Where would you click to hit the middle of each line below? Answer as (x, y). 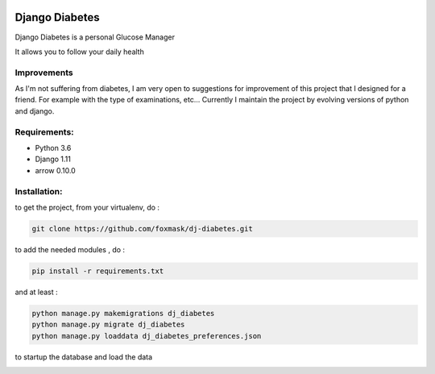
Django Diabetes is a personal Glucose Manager (95, 37)
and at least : (36, 292)
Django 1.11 (53, 159)
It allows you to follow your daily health (79, 52)
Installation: (39, 191)
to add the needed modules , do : (70, 249)
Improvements (44, 73)
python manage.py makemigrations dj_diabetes (123, 313)
